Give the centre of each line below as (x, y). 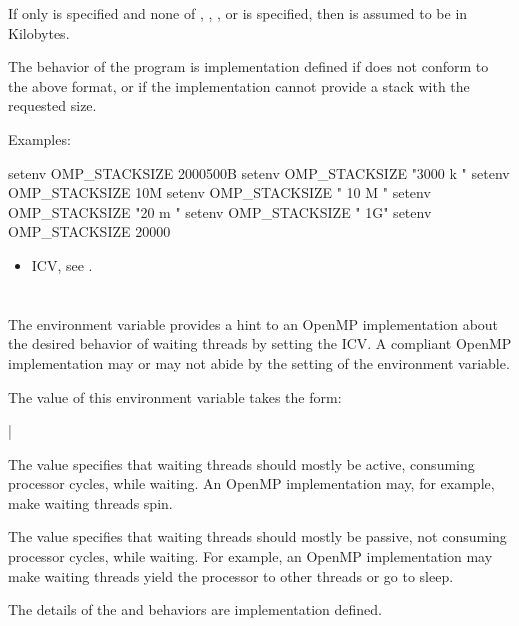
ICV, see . (62, 264)
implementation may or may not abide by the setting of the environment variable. (259, 362)
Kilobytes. (39, 32)
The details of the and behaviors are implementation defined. (195, 609)
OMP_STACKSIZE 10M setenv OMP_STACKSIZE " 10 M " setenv (219, 192)
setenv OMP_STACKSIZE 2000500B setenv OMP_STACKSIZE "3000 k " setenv (259, 172)
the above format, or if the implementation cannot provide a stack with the (239, 85)
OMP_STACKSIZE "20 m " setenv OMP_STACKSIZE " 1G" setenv (220, 211)
